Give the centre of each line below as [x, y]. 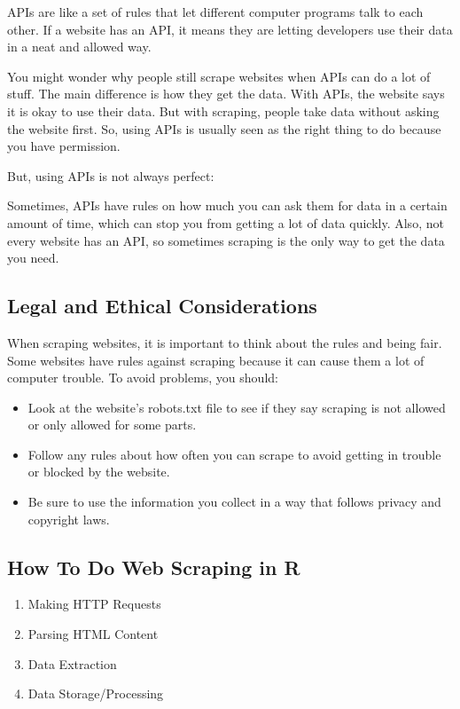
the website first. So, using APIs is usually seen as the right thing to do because [224, 128]
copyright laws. [69, 519]
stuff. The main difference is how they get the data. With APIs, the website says [226, 94]
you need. [33, 258]
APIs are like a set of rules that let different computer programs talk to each [215, 12]
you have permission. [64, 146]
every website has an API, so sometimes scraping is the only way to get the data [226, 240]
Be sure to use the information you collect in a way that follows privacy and [234, 502]
